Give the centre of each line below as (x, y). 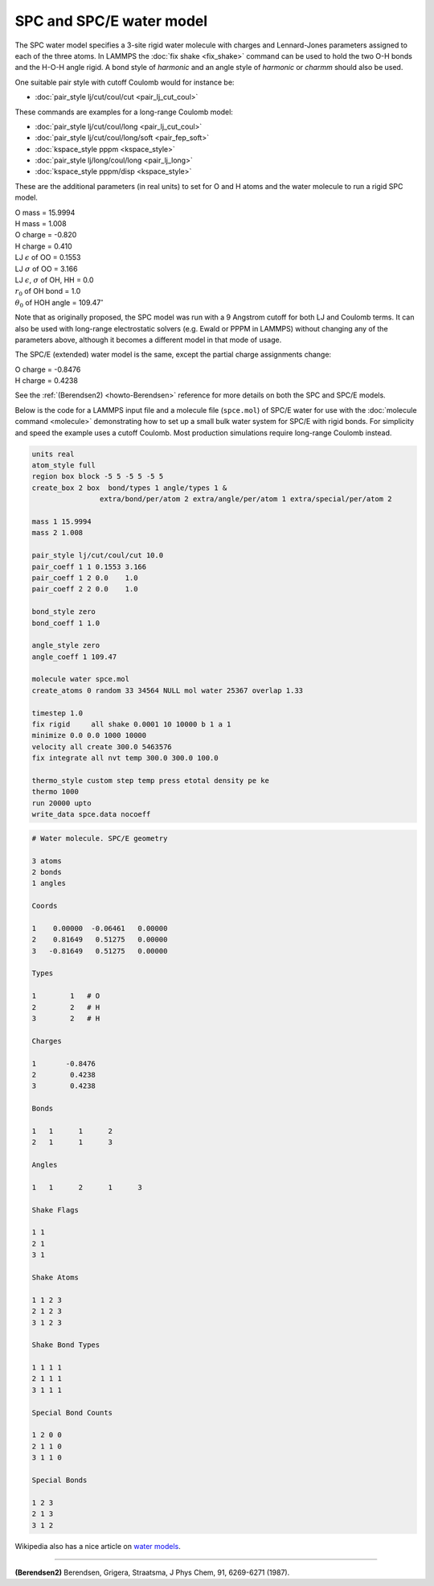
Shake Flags (55, 1210)
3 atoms (47, 861)
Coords (45, 906)
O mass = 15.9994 (45, 212)
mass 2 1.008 (57, 533)
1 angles (49, 884)
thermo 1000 (55, 792)
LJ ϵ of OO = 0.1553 (48, 257)
